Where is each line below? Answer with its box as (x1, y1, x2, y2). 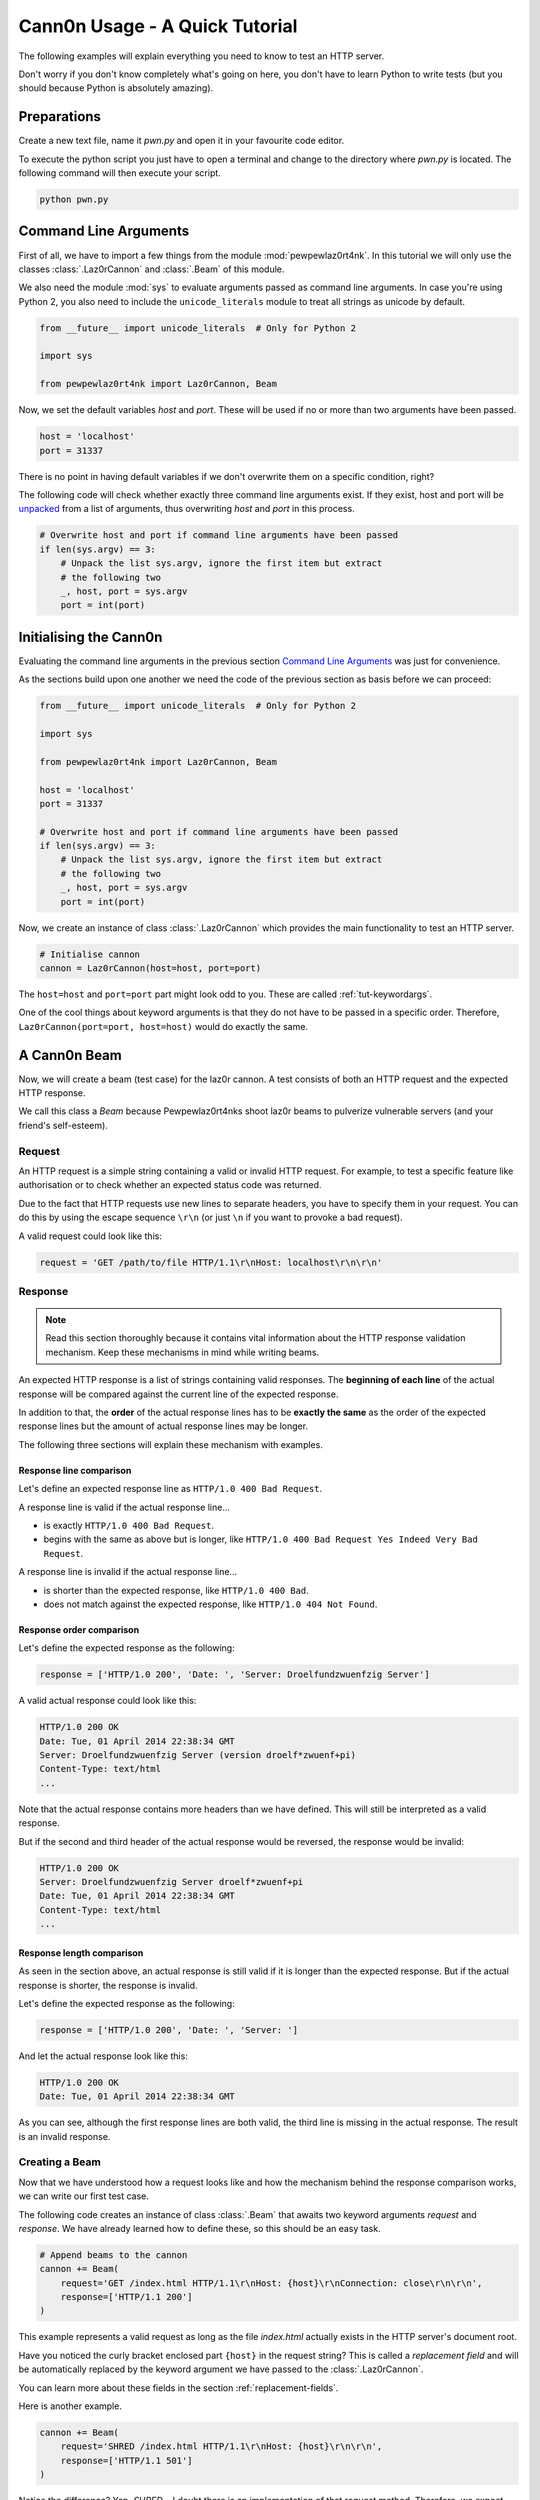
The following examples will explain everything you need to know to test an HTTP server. (18, 50, 385, 62)
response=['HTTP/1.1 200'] (60, 2291, 194, 2303)
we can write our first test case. (18, 2190, 150, 2202)
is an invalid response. (18, 2130, 111, 2142)
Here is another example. (18, 2400, 122, 2412)
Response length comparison (18, 1946, 144, 1959)
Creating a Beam (18, 2155, 102, 2169)
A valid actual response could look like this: (18, 1695, 197, 1707)
